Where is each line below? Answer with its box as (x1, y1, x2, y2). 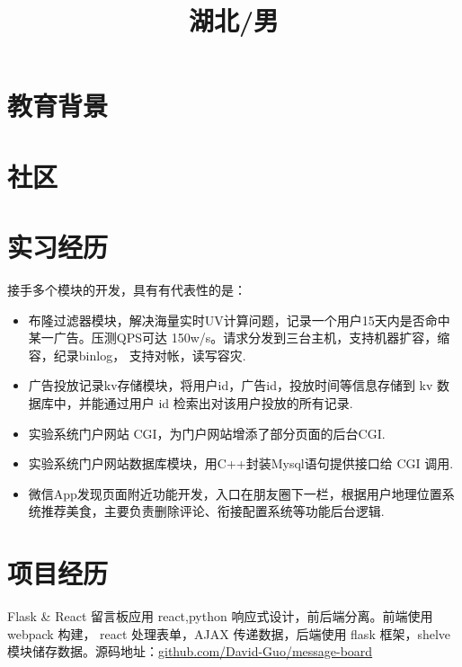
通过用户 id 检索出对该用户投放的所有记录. (103, 394, 353, 413)
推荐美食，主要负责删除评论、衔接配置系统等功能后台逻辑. (40, 502, 385, 520)
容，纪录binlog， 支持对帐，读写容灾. (28, 345, 246, 364)
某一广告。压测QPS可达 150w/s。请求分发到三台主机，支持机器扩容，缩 (28, 328, 450, 347)
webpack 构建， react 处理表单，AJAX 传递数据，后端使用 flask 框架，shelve (7, 624, 451, 643)
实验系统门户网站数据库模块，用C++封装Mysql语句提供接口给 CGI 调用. (28, 454, 454, 473)
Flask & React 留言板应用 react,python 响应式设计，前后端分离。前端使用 (7, 607, 433, 626)
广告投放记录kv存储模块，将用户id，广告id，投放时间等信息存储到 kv (28, 376, 433, 395)
